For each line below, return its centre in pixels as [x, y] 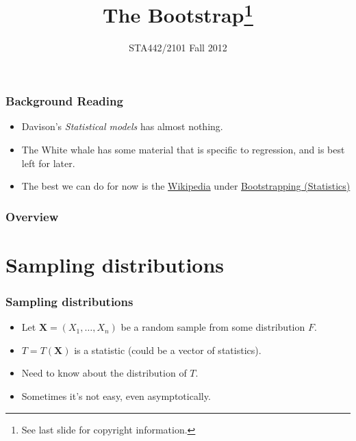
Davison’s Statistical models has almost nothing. [122, 126]
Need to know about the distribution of [104, 373]
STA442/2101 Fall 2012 [178, 48]
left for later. [48, 163]
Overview [32, 216]
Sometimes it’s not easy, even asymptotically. [116, 395]
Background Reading [64, 101]
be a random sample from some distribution [213, 327]
